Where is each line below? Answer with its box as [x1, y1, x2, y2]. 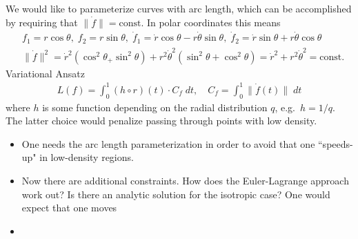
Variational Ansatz [6, 66, 85, 80]
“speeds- [318, 136, 353, 151]
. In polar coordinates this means [141, 15, 281, 29]
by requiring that [6, 15, 78, 29]
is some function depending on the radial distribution [42, 99, 268, 114]
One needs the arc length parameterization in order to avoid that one [21, 136, 315, 151]
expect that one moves [21, 200, 117, 215]
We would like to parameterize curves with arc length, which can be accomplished [6, 1, 352, 15]
